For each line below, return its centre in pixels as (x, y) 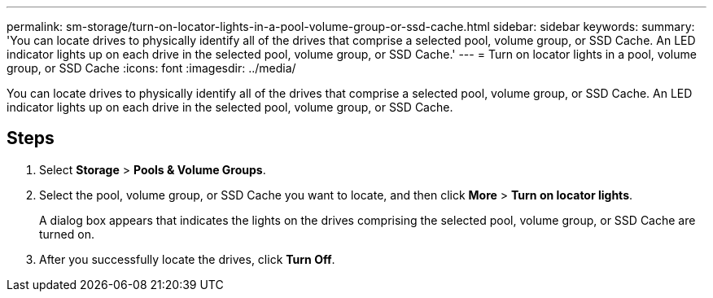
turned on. (67, 234)
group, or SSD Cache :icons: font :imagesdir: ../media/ (151, 68)
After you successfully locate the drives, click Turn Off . (187, 259)
